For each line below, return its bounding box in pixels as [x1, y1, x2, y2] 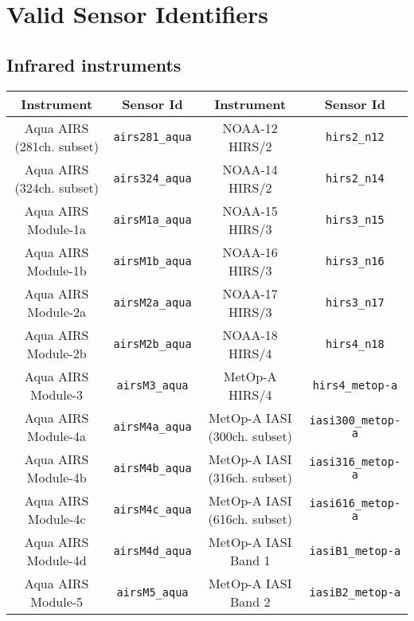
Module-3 [30, 385, 84, 404]
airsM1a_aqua [113, 213, 192, 226]
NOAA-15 [222, 201, 278, 220]
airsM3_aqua [116, 378, 189, 392]
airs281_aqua [113, 130, 192, 143]
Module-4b [26, 467, 87, 486]
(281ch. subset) [14, 136, 99, 155]
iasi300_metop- [309, 413, 401, 427]
